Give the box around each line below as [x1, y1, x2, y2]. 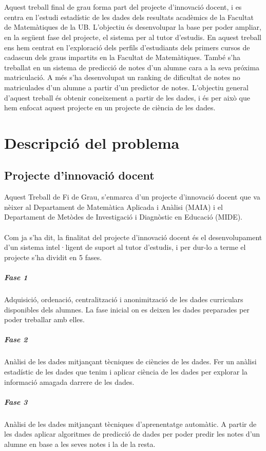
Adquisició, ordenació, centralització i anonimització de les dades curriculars [4, 294, 243, 305]
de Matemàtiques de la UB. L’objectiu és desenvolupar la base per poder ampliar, [4, 22, 261, 32]
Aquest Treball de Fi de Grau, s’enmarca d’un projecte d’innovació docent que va [4, 191, 260, 202]
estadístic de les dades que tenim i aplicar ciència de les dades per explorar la [4, 366, 248, 377]
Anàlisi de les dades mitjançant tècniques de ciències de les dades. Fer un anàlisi [4, 356, 257, 367]
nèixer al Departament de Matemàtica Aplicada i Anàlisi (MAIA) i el [4, 201, 223, 212]
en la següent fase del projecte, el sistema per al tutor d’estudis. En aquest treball [4, 31, 261, 42]
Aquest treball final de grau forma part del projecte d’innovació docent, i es [4, 2, 242, 12]
